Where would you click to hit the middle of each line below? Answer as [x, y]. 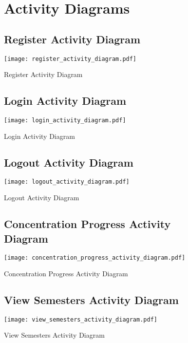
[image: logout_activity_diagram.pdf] [67, 182]
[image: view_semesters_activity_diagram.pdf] [81, 319]
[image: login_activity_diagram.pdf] [65, 121]
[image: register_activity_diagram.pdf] [70, 59]
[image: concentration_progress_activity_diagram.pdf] [95, 258]
